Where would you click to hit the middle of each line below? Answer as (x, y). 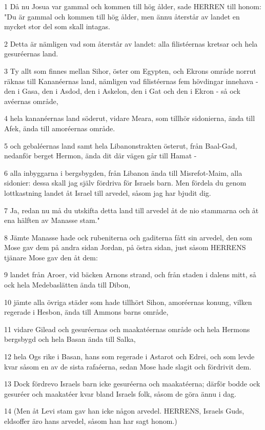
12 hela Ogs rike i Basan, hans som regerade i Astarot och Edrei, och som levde (129, 356)
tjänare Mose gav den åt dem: (51, 257)
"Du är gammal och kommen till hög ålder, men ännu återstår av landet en (122, 16)
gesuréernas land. (31, 54)
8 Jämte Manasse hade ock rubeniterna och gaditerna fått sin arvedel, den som (128, 237)
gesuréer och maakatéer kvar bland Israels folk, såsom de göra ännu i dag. (120, 393)
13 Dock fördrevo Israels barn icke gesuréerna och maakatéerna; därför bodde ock (132, 384)
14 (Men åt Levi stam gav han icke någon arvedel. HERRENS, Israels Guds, (124, 411)
